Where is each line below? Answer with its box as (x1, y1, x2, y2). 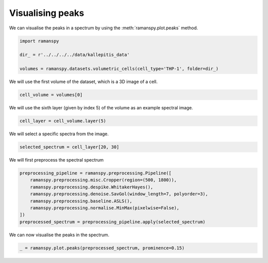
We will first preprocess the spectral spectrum (9, 157, 104, 163)
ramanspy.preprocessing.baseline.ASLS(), (30, 198, 133, 204)
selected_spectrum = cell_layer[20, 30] (19, 144, 119, 150)
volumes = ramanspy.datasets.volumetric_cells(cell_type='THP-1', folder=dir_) (19, 66, 219, 72)
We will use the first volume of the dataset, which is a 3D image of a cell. (9, 79, 158, 85)
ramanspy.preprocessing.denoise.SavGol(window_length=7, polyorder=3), (30, 191, 208, 197)
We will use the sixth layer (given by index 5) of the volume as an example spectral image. (9, 105, 193, 111)
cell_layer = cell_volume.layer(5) (19, 118, 106, 124)
